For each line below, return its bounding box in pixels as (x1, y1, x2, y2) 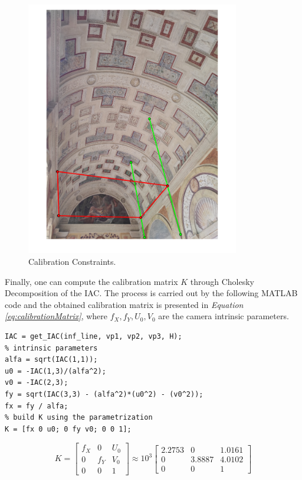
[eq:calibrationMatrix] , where (5, 310, 108, 322)
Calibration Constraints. (28, 255, 116, 268)
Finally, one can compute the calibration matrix (5, 275, 178, 287)
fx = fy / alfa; (5, 401, 68, 410)
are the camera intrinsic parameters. (158, 310, 289, 322)
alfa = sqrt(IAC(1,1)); (5, 355, 98, 364)
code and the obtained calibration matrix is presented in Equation (5, 298, 244, 310)
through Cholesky (190, 275, 254, 287)
